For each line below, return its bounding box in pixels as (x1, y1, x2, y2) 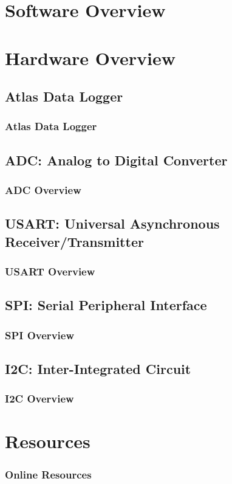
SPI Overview (5, 327, 74, 342)
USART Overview (5, 264, 95, 279)
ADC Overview (5, 182, 81, 198)
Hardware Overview (5, 45, 176, 70)
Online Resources (5, 466, 92, 482)
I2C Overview (5, 391, 74, 406)
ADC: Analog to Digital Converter (5, 150, 228, 169)
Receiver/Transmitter (5, 232, 144, 251)
